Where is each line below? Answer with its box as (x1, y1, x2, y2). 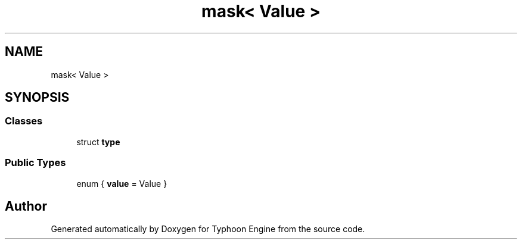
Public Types (5, 157, 66, 169)
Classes (5, 115, 43, 127)
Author (5, 198, 47, 214)
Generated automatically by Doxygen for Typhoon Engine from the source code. (51, 224, 365, 234)
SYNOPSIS (5, 90, 70, 105)
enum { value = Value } (76, 178, 167, 189)
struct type (76, 136, 120, 147)
